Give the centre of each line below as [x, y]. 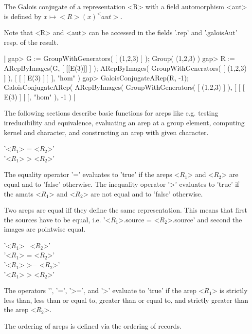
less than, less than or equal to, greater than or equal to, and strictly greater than [126, 300]
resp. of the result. [31, 42]
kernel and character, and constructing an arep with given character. [106, 132]
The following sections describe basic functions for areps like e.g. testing [111, 113]
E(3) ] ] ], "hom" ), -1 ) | [40, 96]
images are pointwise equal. [45, 229]
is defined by [23, 16]
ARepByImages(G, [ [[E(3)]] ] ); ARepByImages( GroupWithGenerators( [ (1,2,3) [126, 68]
